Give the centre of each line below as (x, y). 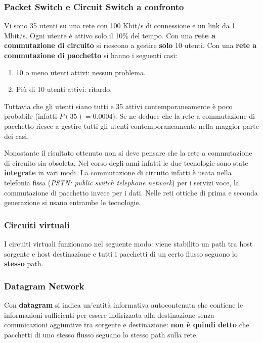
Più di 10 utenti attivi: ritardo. (64, 89)
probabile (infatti (31, 116)
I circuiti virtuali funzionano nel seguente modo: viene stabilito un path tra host (128, 243)
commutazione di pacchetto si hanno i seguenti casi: (91, 55)
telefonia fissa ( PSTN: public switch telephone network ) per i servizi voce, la (122, 182)
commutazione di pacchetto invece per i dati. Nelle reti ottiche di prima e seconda (131, 192)
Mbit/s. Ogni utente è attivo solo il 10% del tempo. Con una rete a (110, 35)
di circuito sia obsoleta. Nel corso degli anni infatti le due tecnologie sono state (126, 162)
